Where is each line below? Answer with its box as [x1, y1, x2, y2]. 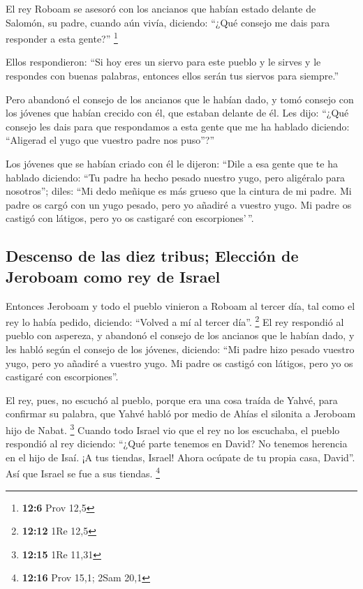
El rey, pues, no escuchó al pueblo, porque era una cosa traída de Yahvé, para [6, 392, 338, 407]
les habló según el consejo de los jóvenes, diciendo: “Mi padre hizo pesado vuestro [6, 342, 355, 356]
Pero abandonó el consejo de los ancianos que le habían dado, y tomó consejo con [6, 91, 354, 106]
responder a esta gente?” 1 [6, 29, 118, 45]
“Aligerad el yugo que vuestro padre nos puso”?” [6, 133, 215, 147]
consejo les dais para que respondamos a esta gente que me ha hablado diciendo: [6, 119, 350, 133]
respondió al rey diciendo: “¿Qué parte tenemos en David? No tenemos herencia [6, 436, 348, 451]
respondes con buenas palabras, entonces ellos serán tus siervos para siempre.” [6, 68, 339, 83]
